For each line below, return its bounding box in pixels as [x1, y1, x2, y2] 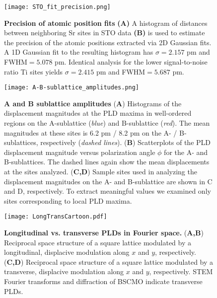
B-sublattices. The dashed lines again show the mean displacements [4, 156, 210, 167]
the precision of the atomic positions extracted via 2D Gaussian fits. [4, 37, 212, 47]
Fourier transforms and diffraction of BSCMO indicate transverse [4, 276, 203, 287]
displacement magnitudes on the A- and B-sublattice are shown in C [4, 176, 213, 186]
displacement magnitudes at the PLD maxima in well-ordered [4, 108, 192, 118]
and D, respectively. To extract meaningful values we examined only [4, 186, 211, 196]
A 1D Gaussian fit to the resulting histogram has [4, 47, 153, 57]
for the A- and [164, 147, 208, 157]
